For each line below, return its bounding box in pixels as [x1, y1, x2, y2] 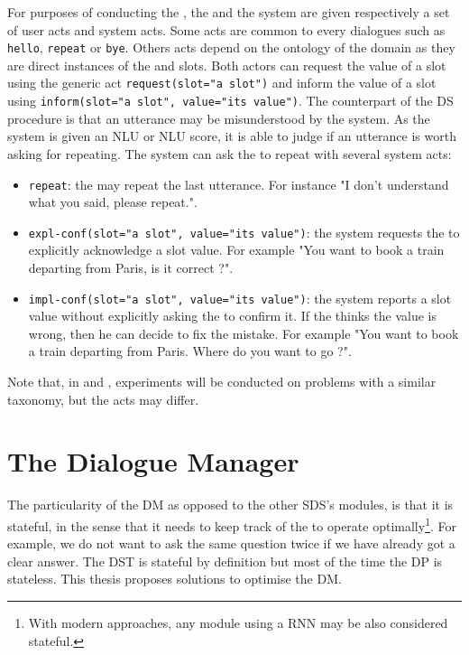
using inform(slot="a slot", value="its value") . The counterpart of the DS [7, 91, 454, 110]
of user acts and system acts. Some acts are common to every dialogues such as [7, 20, 446, 39]
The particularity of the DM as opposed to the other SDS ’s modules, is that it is [7, 495, 454, 514]
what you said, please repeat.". [28, 192, 198, 211]
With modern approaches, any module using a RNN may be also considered [28, 613, 448, 632]
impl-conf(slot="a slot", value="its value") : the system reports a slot [28, 288, 452, 307]
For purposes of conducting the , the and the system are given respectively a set [7, 3, 450, 21]
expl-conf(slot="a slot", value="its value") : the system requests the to [28, 222, 460, 241]
